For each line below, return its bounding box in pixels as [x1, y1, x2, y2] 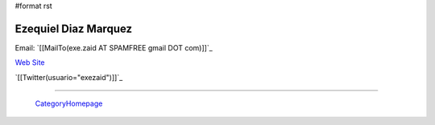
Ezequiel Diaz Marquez [14, 22, 133, 35]
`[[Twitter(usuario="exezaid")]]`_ [14, 72, 123, 82]
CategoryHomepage [35, 99, 103, 108]
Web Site [14, 58, 45, 67]
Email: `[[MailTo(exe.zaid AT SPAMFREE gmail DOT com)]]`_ [14, 42, 213, 52]
